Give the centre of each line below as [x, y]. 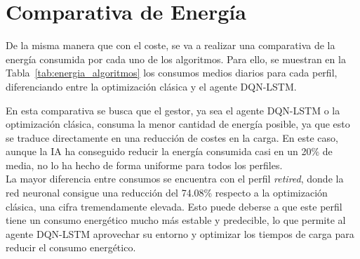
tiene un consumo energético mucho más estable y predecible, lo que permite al [176, 220]
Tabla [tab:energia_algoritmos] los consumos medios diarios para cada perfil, [172, 73]
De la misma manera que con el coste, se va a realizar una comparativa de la [171, 45]
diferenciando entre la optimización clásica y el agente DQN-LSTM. [151, 86]
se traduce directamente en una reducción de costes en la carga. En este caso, [172, 137]
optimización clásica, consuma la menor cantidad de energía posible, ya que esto [178, 124]
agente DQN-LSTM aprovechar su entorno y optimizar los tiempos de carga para [180, 233]
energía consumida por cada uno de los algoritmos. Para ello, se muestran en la [176, 59]
